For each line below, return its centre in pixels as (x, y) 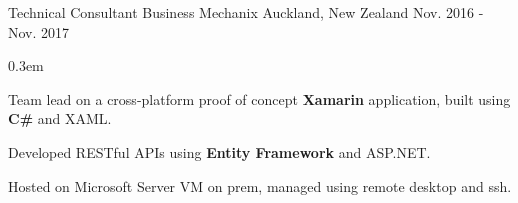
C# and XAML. (60, 118)
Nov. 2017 (39, 31)
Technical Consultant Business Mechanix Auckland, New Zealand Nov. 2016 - (246, 12)
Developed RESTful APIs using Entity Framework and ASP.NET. (219, 151)
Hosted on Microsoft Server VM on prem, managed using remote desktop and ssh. (260, 185)
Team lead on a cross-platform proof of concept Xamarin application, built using (259, 98)
